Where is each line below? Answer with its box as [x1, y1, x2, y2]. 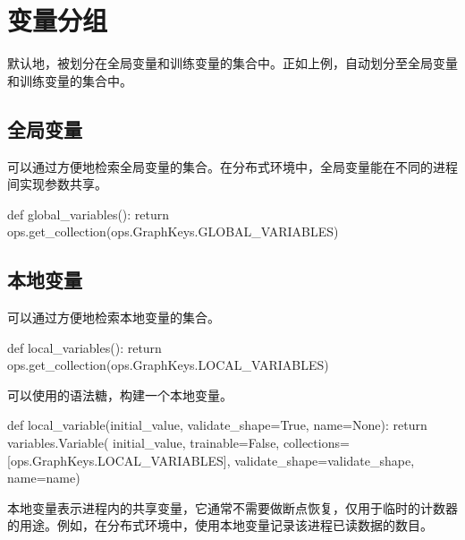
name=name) [7, 468, 80, 487]
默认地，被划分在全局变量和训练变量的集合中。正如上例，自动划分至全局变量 [7, 54, 458, 73]
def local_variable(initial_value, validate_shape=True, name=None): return [7, 416, 427, 434]
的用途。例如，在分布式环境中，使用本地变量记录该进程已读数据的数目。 [7, 516, 433, 535]
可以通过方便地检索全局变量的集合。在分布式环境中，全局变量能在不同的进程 [7, 157, 458, 176]
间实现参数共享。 [7, 175, 107, 193]
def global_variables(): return [7, 204, 170, 223]
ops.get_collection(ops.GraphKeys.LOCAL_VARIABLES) [7, 356, 329, 374]
